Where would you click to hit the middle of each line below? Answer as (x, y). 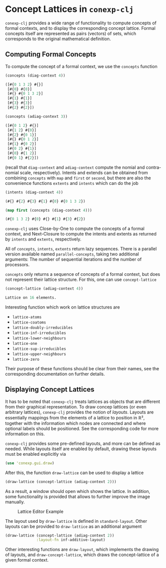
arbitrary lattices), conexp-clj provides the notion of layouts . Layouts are (80, 412)
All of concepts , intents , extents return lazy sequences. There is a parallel (81, 249)
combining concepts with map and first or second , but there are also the (78, 178)
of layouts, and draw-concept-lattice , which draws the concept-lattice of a (82, 555)
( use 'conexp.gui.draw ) (30, 463)
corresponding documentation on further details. (55, 374)
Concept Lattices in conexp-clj (70, 9)
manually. (15, 502)
